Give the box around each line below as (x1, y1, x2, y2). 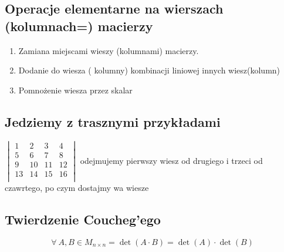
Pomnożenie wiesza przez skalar (18, 83, 133, 96)
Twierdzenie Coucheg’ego (5, 210, 161, 228)
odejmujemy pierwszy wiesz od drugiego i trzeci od (80, 154, 263, 166)
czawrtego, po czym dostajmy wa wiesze (5, 181, 149, 193)
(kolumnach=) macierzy (5, 16, 153, 35)
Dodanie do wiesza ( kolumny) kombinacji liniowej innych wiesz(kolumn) (18, 64, 280, 76)
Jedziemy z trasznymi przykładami (5, 112, 221, 130)
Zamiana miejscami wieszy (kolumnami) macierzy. (18, 44, 199, 56)
